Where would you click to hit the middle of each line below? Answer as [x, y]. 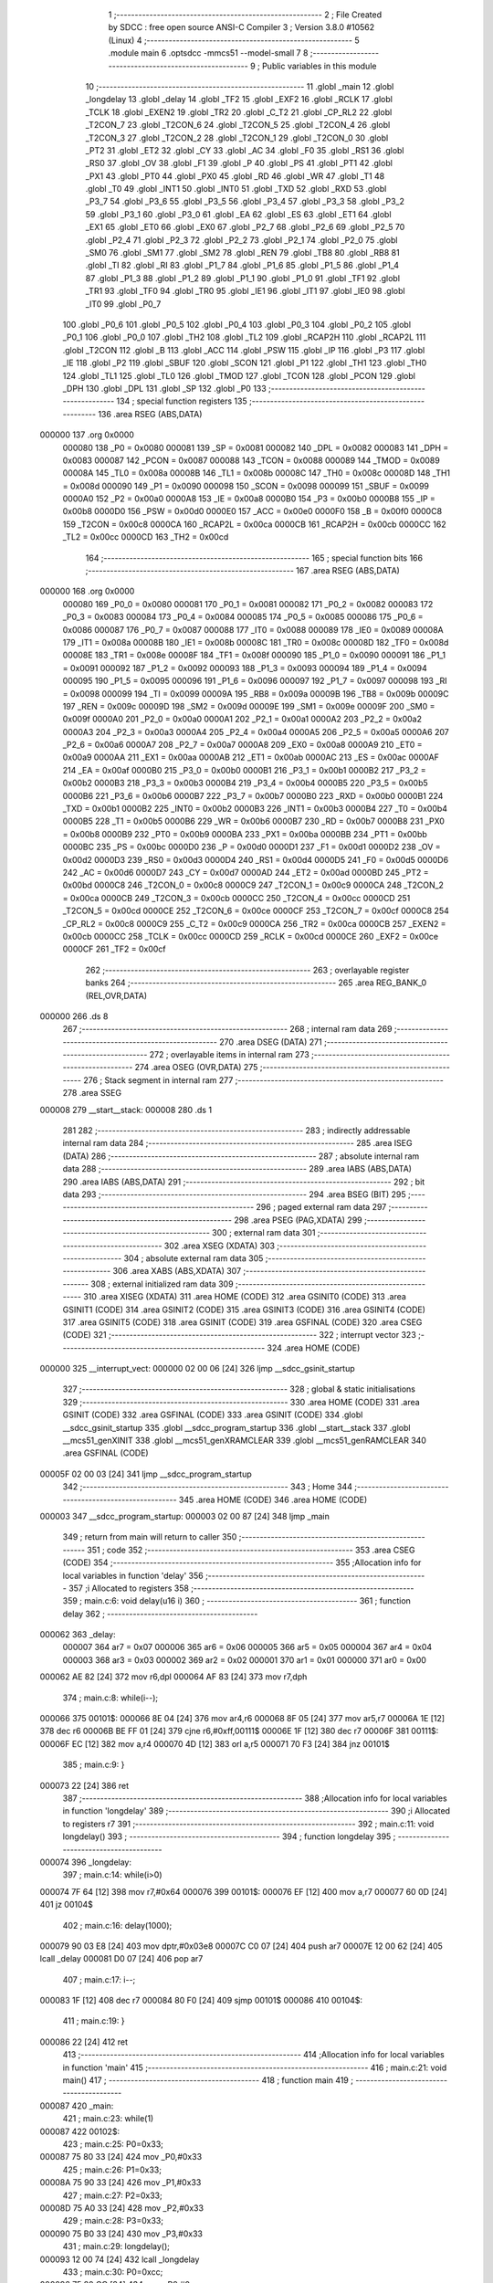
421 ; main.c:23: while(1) [108, 2119]
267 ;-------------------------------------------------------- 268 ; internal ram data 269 [227, 1029]
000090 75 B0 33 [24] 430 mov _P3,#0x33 [121, 2234]
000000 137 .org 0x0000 [87, 435]
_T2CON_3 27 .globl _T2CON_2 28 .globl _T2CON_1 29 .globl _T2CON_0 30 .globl [237, 138]
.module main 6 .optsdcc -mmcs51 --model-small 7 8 [208, 53]
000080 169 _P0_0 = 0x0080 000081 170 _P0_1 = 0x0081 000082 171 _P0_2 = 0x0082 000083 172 [248, 604]
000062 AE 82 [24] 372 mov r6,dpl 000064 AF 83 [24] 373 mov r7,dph [173, 1677]
